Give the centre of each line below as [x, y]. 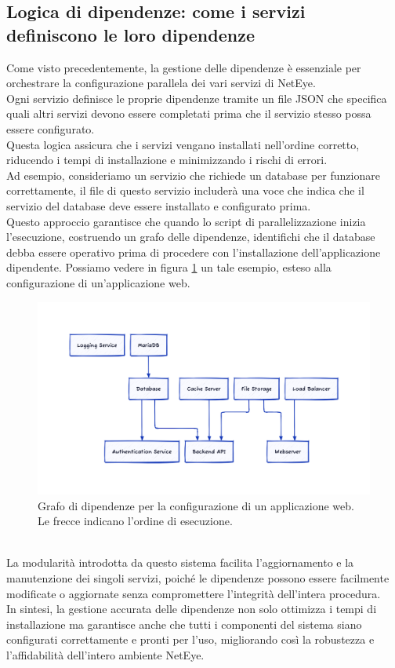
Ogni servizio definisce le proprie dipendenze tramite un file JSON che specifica [197, 98]
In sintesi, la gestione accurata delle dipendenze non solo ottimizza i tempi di [192, 609]
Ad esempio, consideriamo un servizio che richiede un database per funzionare [193, 175]
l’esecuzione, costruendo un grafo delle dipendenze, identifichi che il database [191, 237]
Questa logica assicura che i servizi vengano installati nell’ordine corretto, [183, 144]
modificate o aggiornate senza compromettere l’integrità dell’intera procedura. [194, 593]
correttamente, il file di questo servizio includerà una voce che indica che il [185, 190]
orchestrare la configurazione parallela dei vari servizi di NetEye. [161, 83]
